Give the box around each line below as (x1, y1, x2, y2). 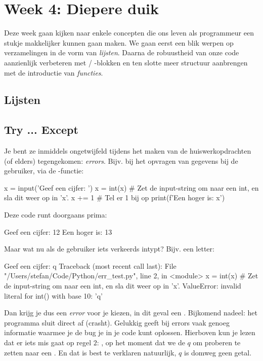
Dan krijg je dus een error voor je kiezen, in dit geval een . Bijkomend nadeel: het (4, 307, 257, 318)
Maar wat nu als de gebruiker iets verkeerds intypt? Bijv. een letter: (4, 243, 214, 254)
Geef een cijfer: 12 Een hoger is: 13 (4, 226, 112, 237)
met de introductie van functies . (4, 67, 103, 78)
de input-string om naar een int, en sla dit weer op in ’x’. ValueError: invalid (4, 280, 241, 291)
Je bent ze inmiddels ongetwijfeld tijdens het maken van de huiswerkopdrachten (4, 146, 251, 156)
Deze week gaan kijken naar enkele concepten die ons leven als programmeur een (4, 27, 254, 38)
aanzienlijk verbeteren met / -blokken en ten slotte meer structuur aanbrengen (4, 57, 248, 67)
